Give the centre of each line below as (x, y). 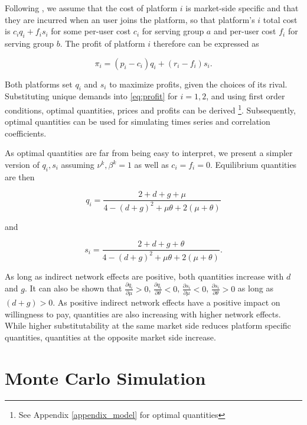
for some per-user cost (91, 31)
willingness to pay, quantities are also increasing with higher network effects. (143, 314)
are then (20, 176)
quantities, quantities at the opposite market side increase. (110, 337)
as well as (151, 164)
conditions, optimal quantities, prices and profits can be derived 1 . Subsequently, (150, 109)
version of (22, 164)
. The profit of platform (102, 43)
